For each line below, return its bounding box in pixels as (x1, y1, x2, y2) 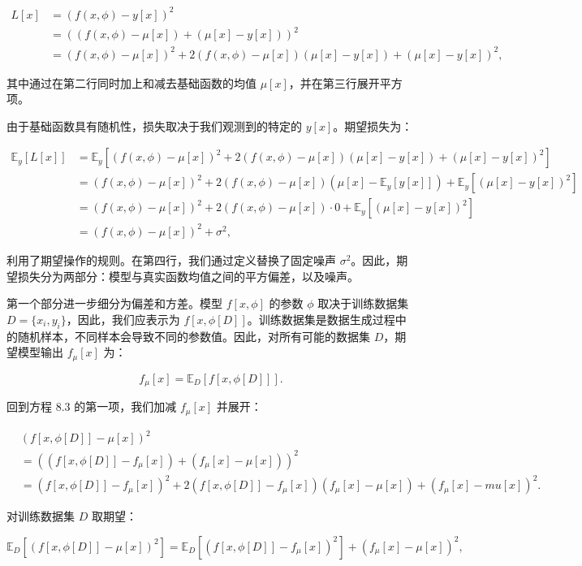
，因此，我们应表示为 (66, 310, 180, 327)
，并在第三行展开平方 (288, 74, 403, 91)
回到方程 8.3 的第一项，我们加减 (6, 398, 177, 415)
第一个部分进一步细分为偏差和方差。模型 (6, 295, 222, 312)
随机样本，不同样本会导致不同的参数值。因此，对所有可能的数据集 (17, 327, 370, 344)
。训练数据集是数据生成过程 (247, 310, 395, 327)
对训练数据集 (6, 508, 75, 525)
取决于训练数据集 (317, 295, 409, 312)
